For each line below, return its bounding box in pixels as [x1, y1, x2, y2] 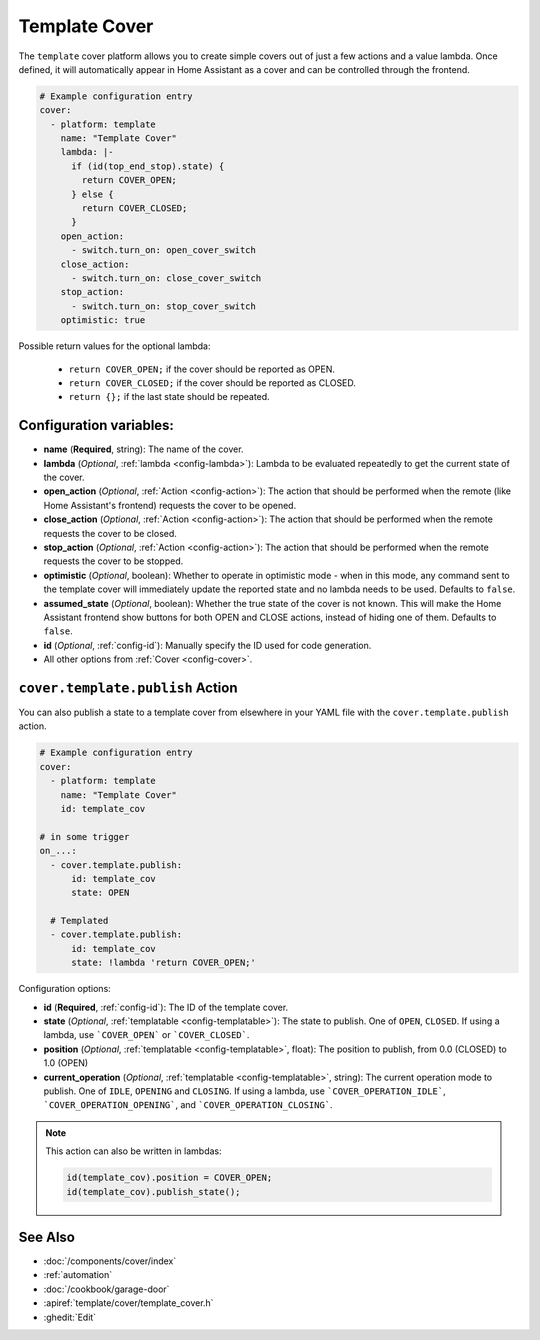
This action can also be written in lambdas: [45, 1145, 222, 1157]
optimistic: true [60, 315, 146, 326]
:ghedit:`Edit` [43, 1311, 97, 1323]
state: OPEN [71, 887, 130, 899]
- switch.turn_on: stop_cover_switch [71, 300, 257, 312]
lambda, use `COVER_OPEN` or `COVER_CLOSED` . [43, 1029, 250, 1041]
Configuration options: [18, 983, 112, 995]
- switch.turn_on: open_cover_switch [71, 245, 257, 256]
